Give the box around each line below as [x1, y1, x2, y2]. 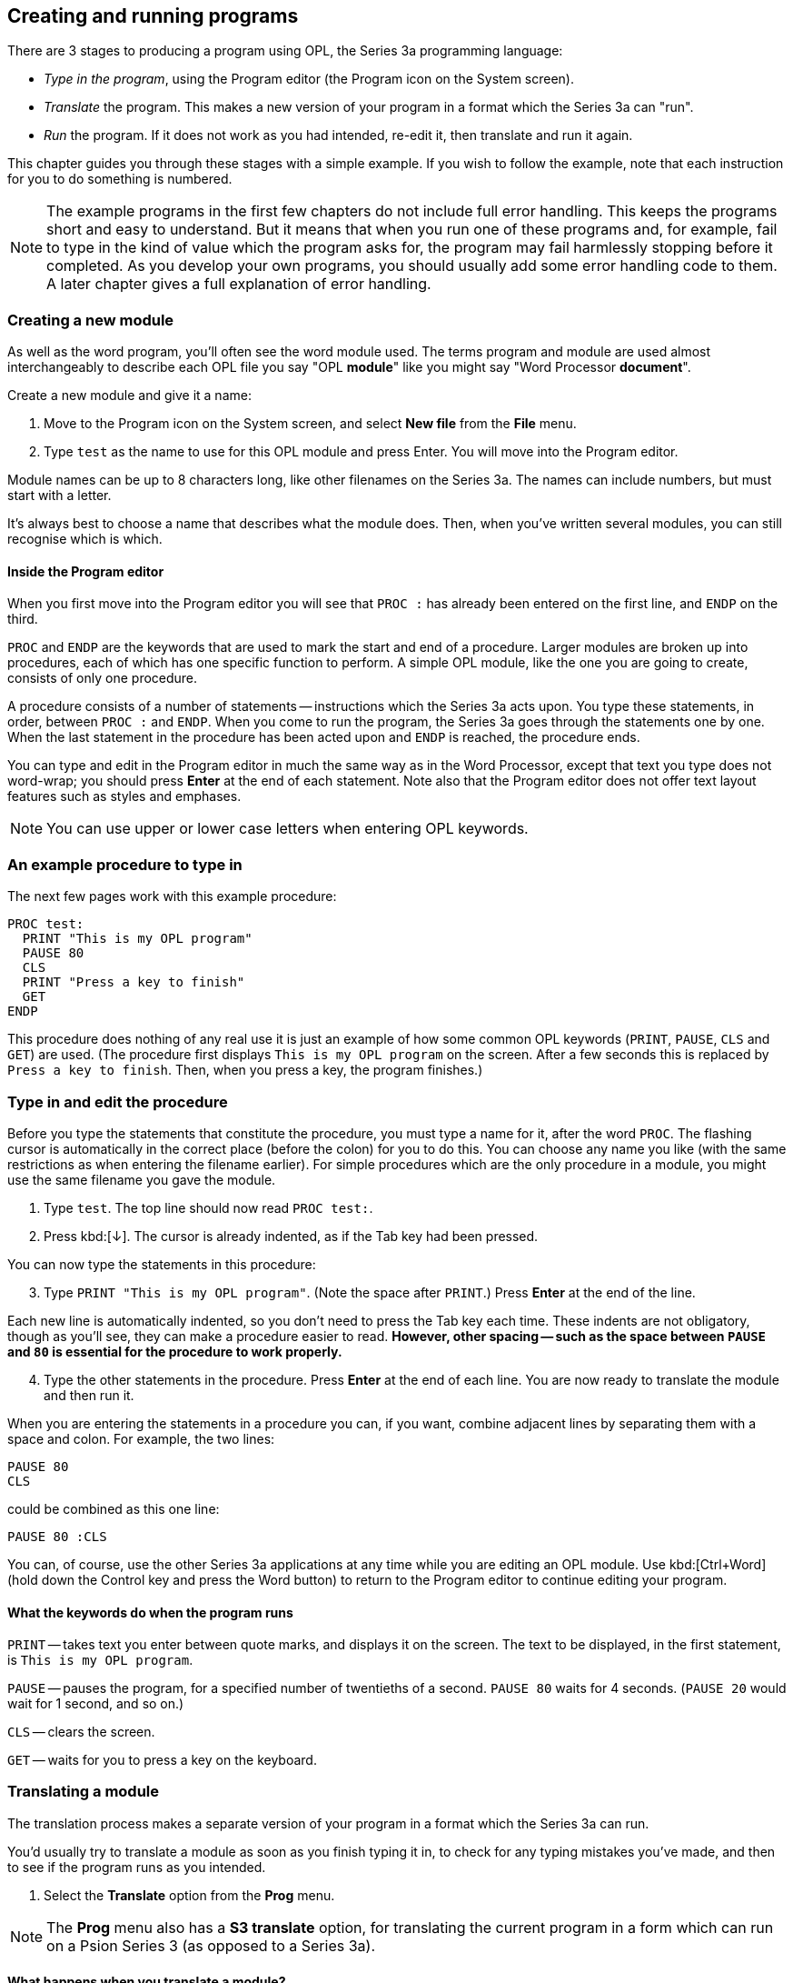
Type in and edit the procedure [7, 1092, 228, 1111]
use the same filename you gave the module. [7, 1171, 276, 1187]
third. [7, 611, 38, 627]
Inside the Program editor [7, 563, 164, 579]
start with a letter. [7, 487, 112, 504]
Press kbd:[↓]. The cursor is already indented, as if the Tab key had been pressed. [44, 1227, 539, 1244]
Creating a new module [7, 310, 174, 329]
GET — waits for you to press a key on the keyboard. [7, 1752, 317, 1768]
